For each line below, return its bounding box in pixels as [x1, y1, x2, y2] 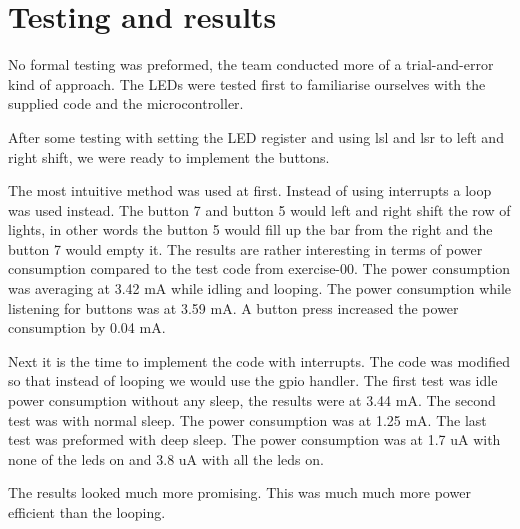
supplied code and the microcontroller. [8, 93, 244, 114]
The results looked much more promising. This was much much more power [8, 482, 471, 503]
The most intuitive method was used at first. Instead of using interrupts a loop [8, 180, 492, 201]
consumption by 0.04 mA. [8, 317, 166, 338]
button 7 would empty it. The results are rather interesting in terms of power [8, 238, 483, 259]
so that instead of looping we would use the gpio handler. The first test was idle [8, 370, 498, 391]
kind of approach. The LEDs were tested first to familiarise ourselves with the [8, 73, 486, 94]
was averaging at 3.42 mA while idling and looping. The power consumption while [8, 278, 512, 299]
